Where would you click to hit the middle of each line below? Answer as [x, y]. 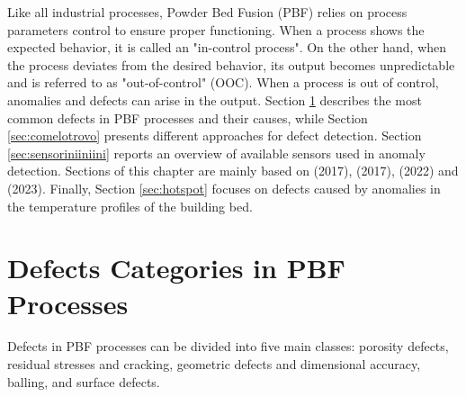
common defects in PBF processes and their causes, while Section [188, 117]
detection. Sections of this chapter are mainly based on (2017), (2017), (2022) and [233, 171]
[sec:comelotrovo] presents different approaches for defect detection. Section [215, 135]
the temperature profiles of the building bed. [130, 206]
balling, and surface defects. [84, 381]
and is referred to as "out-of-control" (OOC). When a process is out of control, [223, 82]
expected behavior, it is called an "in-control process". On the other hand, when [227, 47]
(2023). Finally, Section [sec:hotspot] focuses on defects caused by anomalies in [224, 188]
